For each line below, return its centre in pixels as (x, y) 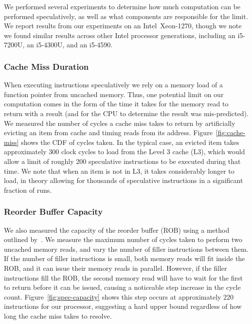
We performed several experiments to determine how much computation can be (122, 6)
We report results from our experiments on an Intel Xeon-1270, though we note (123, 26)
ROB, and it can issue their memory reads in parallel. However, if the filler (116, 268)
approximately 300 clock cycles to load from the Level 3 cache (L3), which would (125, 152)
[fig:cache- (231, 132)
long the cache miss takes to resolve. (58, 315)
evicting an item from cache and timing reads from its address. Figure (108, 132)
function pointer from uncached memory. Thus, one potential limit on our (114, 94)
